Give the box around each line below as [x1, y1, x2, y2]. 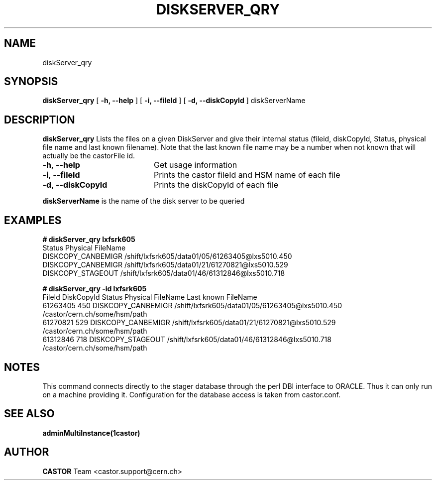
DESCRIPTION [4, 113, 75, 126]
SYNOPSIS [4, 75, 58, 88]
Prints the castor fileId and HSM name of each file [153, 170, 340, 180]
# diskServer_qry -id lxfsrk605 [42, 284, 147, 293]
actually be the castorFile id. [42, 151, 135, 160]
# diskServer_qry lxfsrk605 [42, 235, 135, 244]
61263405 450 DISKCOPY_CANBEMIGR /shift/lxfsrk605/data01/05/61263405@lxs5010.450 [42, 301, 342, 310]
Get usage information [153, 160, 237, 170]
